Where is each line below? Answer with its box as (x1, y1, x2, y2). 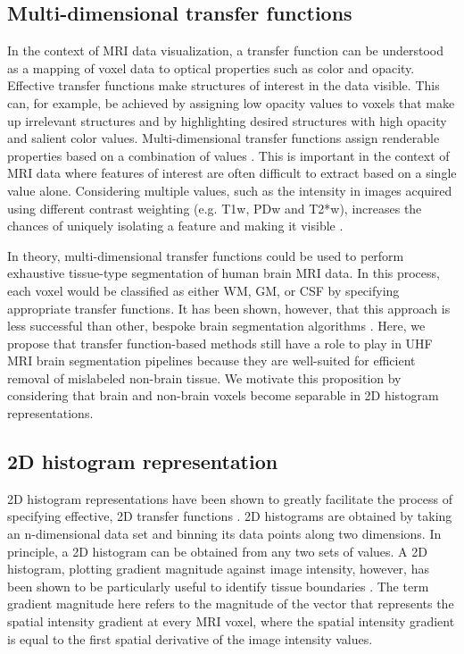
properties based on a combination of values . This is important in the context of (7, 146, 450, 164)
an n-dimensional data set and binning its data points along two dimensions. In (7, 524, 442, 543)
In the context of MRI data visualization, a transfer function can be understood (7, 41, 444, 60)
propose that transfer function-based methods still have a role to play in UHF (7, 333, 433, 352)
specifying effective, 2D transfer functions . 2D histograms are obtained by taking (7, 507, 452, 525)
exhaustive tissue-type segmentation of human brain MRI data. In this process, (7, 264, 440, 282)
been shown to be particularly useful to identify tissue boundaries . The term (7, 576, 429, 595)
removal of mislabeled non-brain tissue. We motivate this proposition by (7, 368, 402, 387)
